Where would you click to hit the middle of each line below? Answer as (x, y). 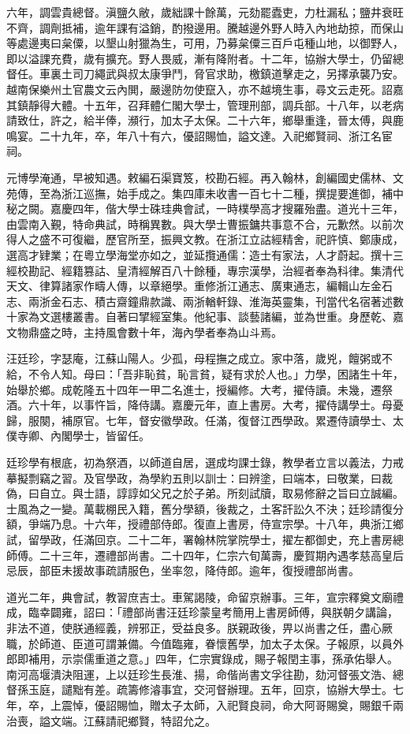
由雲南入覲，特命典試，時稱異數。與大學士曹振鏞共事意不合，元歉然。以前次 (205, 224)
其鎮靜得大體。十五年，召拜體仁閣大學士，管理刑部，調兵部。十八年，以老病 (205, 104)
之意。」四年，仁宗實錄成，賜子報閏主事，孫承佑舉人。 (257, 659)
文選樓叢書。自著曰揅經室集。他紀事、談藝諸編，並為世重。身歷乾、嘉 (221, 317)
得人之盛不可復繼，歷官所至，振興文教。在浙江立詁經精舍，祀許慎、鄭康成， (205, 239)
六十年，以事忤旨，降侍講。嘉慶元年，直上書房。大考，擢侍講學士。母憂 (216, 405)
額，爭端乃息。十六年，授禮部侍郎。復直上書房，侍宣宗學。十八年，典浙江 (199, 524)
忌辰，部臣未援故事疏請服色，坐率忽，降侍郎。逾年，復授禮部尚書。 (183, 570)
